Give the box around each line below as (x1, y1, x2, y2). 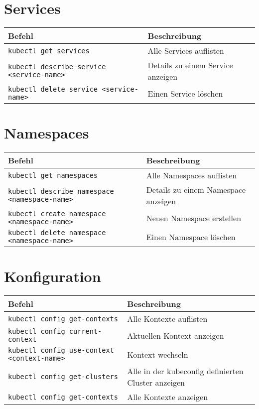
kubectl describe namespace (8, 187, 114, 196)
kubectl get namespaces (8, 171, 98, 179)
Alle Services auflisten (147, 45, 224, 57)
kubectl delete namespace (8, 229, 106, 237)
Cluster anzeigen (127, 377, 185, 389)
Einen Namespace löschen (146, 231, 236, 243)
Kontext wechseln (127, 348, 188, 360)
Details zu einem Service (147, 59, 233, 71)
